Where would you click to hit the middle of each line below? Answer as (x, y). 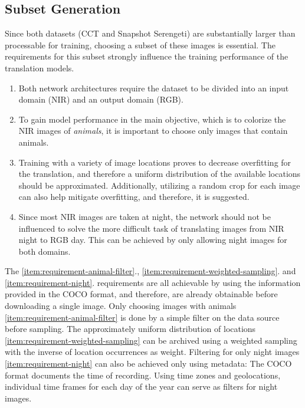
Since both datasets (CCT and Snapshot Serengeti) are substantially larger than (150, 33)
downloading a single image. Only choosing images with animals (121, 306)
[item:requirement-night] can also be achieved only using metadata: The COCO (148, 363)
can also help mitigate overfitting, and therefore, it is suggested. (134, 197)
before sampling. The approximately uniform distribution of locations (130, 329)
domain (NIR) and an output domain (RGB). (101, 99)
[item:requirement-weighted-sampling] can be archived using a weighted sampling (151, 340)
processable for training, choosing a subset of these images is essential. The (140, 45)
